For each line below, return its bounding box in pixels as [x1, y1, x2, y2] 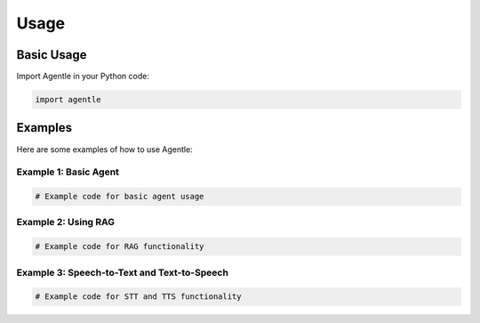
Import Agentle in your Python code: [16, 71, 150, 82]
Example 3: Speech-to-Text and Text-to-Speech [16, 266, 228, 279]
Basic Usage [16, 47, 87, 62]
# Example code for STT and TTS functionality [35, 292, 242, 302]
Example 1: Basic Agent [16, 166, 120, 178]
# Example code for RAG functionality [35, 241, 204, 252]
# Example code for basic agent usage [35, 191, 204, 202]
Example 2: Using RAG [16, 216, 116, 229]
